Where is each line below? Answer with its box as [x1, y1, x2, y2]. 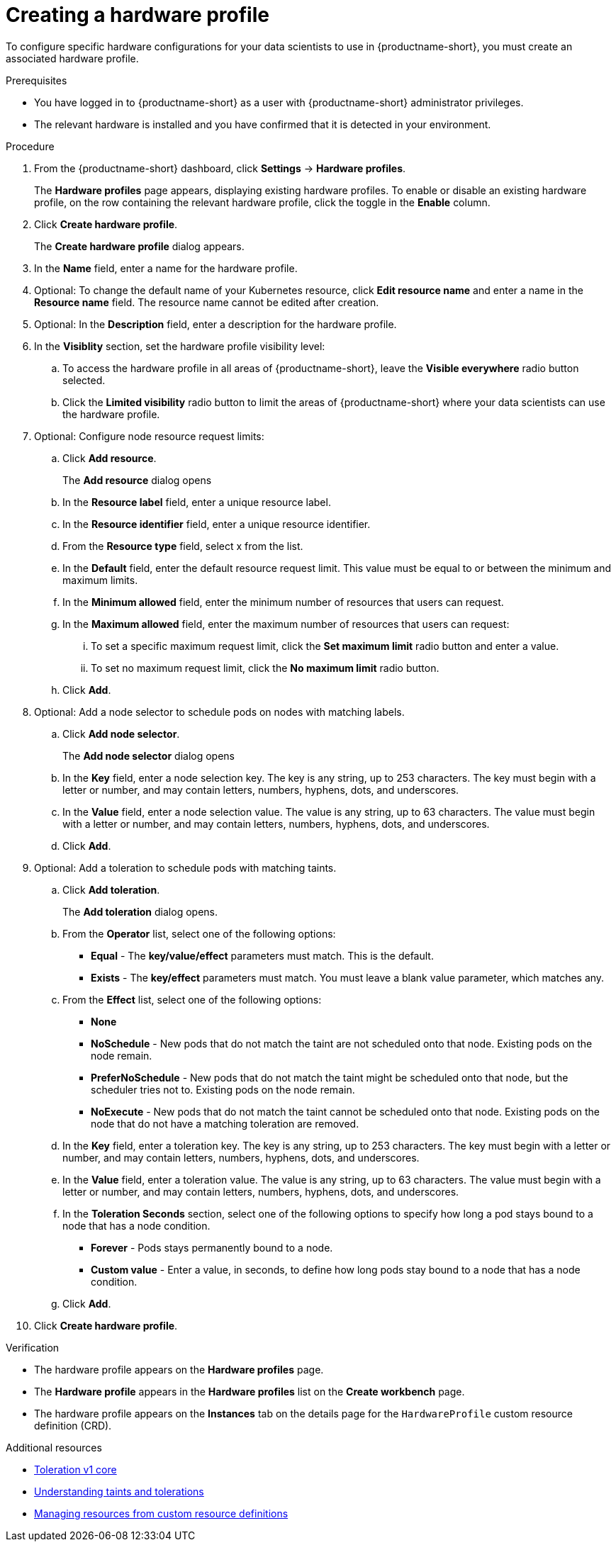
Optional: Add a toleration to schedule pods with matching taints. [34, 861, 337, 874]
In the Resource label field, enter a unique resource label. [62, 495, 331, 508]
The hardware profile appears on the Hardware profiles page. [34, 1363, 324, 1376]
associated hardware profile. [6, 52, 139, 64]
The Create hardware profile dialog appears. [34, 240, 245, 252]
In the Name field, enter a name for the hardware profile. [34, 262, 298, 274]
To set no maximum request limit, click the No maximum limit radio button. [91, 661, 439, 674]
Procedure [6, 140, 55, 152]
